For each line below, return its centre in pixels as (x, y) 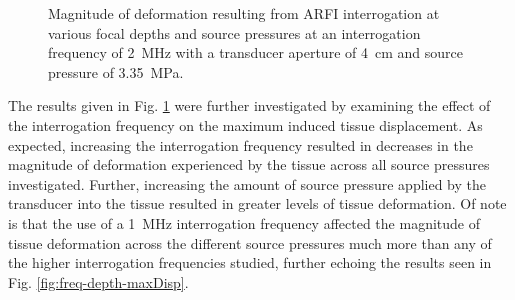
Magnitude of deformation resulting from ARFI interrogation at (244, 13)
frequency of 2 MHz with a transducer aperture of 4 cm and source (255, 52)
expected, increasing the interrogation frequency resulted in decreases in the (240, 144)
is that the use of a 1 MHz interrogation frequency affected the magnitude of (244, 222)
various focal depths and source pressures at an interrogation (234, 32)
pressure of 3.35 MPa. (116, 71)
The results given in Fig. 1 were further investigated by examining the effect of (249, 105)
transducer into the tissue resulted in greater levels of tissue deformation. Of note (257, 203)
